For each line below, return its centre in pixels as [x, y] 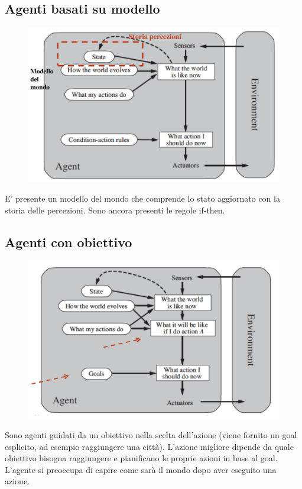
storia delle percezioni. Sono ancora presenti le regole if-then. [115, 210]
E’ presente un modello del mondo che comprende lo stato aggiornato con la [142, 198]
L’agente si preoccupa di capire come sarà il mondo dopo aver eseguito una [141, 469]
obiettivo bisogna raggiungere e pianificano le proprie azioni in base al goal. [141, 458]
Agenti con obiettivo [69, 242]
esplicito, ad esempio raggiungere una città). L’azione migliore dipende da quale [149, 446]
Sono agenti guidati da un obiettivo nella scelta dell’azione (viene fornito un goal [151, 435]
